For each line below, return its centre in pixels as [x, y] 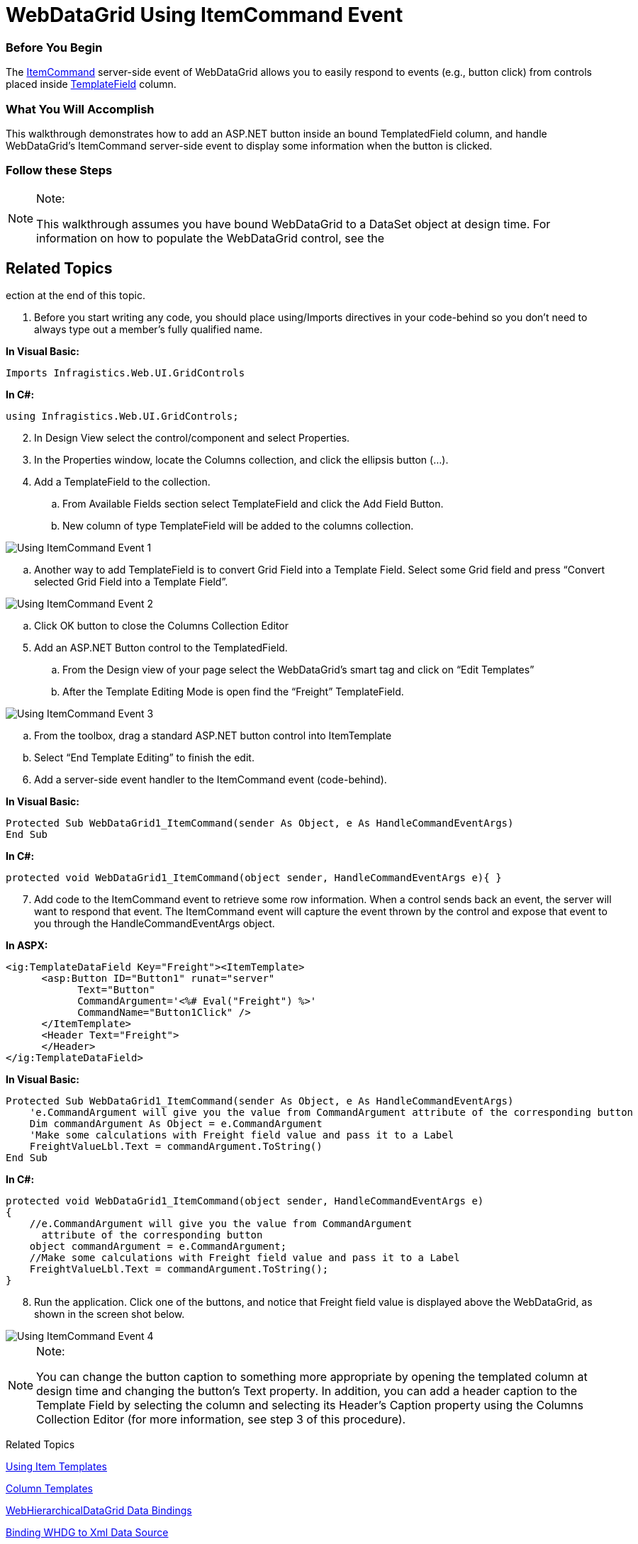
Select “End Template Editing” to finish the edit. [144, 758]
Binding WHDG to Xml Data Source [87, 1533]
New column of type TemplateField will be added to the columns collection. [238, 526]
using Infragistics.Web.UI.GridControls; [122, 416]
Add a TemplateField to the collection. [122, 482]
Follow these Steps [59, 170]
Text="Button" [116, 990]
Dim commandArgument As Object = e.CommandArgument [176, 1124]
